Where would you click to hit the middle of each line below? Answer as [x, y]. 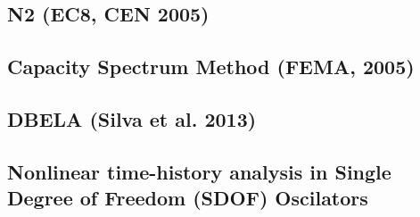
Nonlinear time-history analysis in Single [199, 171]
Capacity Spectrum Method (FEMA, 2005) [211, 67]
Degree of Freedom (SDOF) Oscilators [188, 198]
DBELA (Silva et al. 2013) [132, 118]
